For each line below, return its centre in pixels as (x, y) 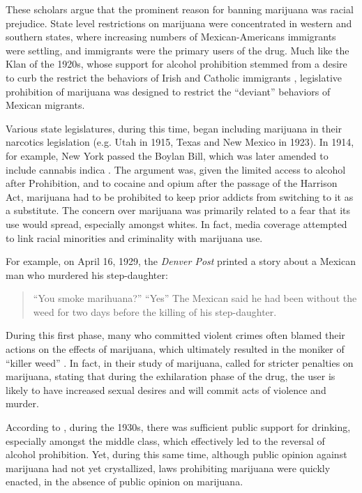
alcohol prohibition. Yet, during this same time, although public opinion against (176, 454)
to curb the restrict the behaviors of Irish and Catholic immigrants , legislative (174, 77)
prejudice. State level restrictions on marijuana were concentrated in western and (179, 23)
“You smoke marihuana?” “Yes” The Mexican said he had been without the (195, 298)
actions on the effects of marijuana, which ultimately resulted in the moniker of (175, 349)
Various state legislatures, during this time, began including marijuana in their (174, 128)
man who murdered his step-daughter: (87, 274)
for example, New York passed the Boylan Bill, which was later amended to (167, 155)
